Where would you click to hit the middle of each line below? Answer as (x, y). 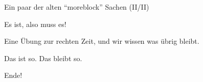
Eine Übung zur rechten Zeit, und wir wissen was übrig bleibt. (102, 41)
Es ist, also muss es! (35, 24)
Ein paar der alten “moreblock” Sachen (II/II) (77, 7)
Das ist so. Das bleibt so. (43, 58)
